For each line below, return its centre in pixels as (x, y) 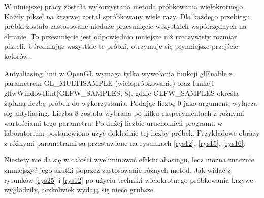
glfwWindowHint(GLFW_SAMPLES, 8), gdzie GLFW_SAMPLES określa (122, 93)
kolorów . (18, 56)
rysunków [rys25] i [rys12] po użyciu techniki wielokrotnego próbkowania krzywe (129, 179)
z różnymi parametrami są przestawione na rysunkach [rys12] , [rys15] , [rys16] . (125, 142)
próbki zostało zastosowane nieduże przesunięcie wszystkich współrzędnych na (125, 26)
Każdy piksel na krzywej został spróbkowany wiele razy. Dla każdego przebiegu (127, 16)
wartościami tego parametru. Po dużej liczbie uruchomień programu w (113, 123)
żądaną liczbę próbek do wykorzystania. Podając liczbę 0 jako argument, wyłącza (131, 103)
